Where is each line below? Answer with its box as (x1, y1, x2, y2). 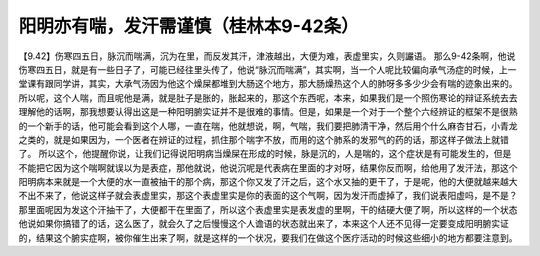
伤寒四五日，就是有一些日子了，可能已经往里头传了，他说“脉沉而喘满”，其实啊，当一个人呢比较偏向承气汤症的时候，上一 (18, 63, 517, 75)
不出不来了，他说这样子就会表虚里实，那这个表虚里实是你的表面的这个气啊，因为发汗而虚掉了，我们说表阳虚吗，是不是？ (18, 190, 518, 202)
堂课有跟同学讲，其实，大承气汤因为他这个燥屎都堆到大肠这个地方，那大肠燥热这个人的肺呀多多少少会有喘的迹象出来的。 (18, 78, 518, 90)
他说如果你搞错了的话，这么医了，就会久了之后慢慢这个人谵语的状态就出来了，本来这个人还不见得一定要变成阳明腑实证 (18, 218, 509, 230)
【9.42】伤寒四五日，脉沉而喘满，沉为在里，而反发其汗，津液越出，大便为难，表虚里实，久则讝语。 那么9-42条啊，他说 (18, 50, 516, 62)
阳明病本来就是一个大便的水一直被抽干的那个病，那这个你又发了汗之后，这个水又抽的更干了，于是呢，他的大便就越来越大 (18, 176, 518, 188)
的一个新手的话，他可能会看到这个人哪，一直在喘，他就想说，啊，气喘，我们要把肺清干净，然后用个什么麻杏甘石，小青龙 (18, 120, 518, 132)
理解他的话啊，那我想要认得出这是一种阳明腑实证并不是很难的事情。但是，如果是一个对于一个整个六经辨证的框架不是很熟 (18, 106, 518, 118)
